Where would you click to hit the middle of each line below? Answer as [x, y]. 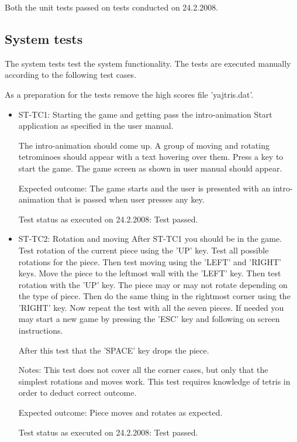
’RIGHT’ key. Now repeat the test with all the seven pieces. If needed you [151, 307]
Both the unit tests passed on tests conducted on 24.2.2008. [112, 7]
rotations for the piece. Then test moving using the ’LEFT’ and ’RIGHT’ [150, 261]
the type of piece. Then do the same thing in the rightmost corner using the [154, 296]
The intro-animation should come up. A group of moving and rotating [144, 145]
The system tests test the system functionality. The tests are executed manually [148, 63]
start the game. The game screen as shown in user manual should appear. [150, 168]
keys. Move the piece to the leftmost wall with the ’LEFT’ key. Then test [150, 273]
